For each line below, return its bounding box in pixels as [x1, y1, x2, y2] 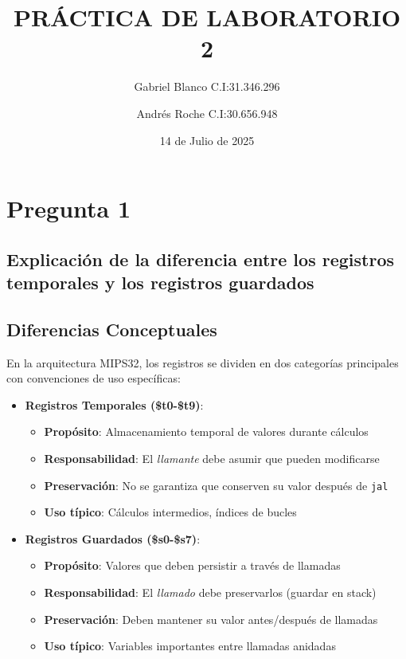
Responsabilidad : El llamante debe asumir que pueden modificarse [44, 450, 380, 467]
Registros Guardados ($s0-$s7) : [25, 530, 201, 547]
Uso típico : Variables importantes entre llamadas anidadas [44, 637, 336, 654]
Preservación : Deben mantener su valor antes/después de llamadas [44, 610, 378, 627]
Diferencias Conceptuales [6, 316, 217, 341]
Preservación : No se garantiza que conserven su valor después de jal [44, 477, 388, 493]
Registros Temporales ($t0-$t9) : [25, 396, 204, 413]
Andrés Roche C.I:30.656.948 [136, 104, 278, 121]
